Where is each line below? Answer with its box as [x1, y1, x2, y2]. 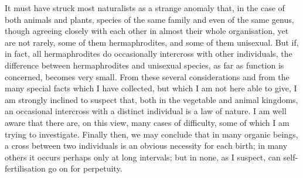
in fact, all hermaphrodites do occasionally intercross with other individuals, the [5, 47, 292, 60]
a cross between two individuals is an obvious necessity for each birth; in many [5, 139, 288, 152]
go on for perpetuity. [48, 162, 122, 174]
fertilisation [5, 162, 46, 174]
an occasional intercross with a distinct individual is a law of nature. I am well [5, 105, 287, 117]
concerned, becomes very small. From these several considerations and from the [5, 70, 290, 83]
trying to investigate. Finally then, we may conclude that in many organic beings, [5, 128, 298, 140]
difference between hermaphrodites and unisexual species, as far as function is [5, 59, 284, 71]
